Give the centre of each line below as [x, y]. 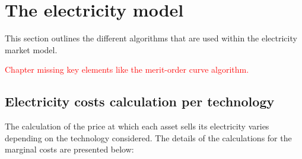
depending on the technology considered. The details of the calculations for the [148, 137]
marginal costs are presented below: [69, 149]
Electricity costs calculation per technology [140, 101]
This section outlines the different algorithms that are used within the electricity [151, 38]
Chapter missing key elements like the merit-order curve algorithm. [127, 69]
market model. [31, 49]
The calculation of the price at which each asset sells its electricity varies [137, 126]
